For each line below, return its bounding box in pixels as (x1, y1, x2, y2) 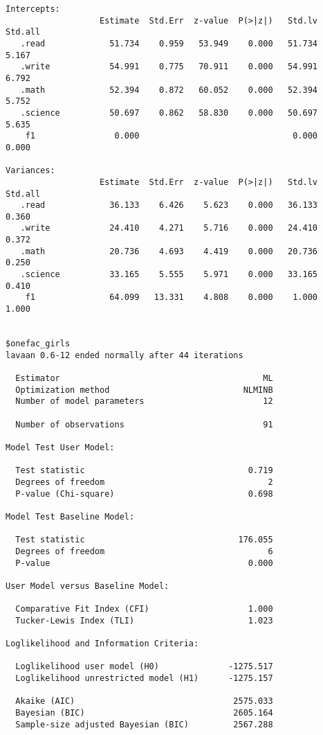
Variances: (6, 166, 55, 176)
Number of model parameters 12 (15, 396, 273, 407)
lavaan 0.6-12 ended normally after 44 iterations (6, 350, 243, 360)
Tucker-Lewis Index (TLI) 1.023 (15, 615, 273, 626)
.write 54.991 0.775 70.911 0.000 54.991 (20, 62, 318, 72)
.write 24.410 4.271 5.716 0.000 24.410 (20, 223, 318, 233)
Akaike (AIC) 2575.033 (15, 696, 273, 707)
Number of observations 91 (15, 419, 273, 430)
